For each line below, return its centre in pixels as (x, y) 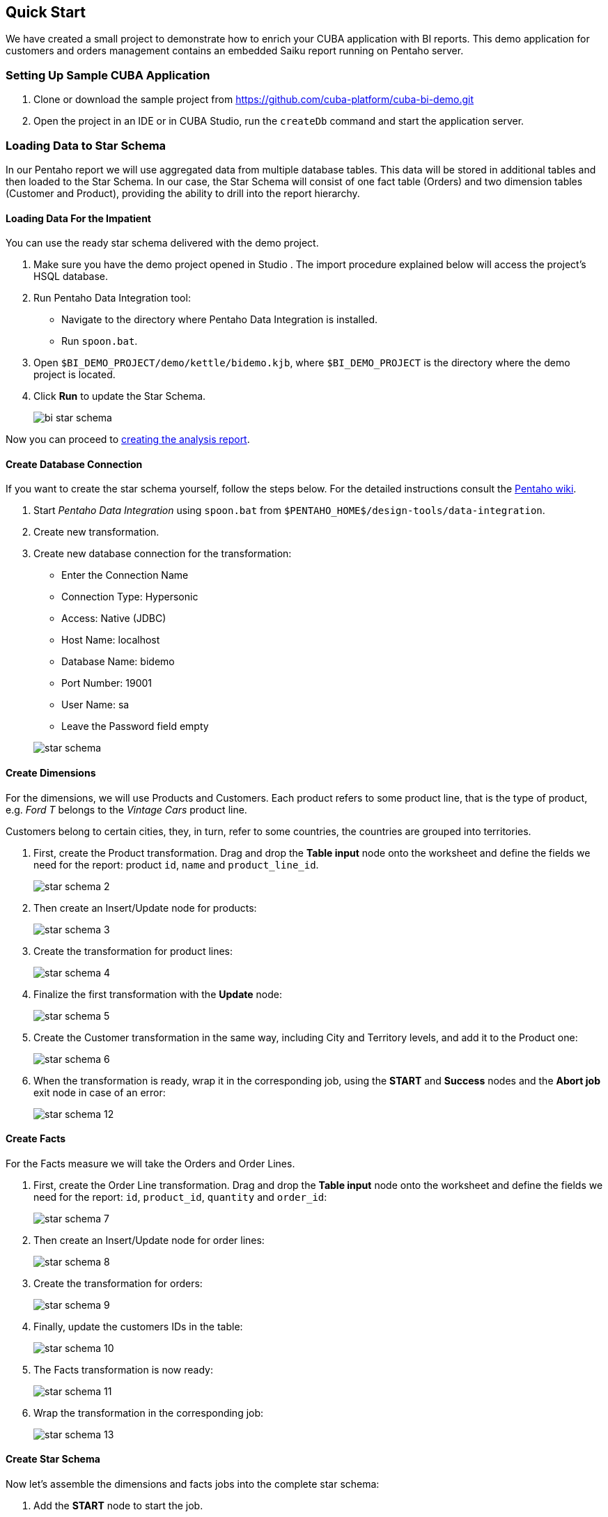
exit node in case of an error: (100, 1092)
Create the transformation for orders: (118, 1283)
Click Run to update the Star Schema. (120, 396)
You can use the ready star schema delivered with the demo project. (162, 243)
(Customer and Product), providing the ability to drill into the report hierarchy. (183, 193)
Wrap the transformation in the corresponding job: (149, 1413)
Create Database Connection (74, 464)
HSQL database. (71, 277)
